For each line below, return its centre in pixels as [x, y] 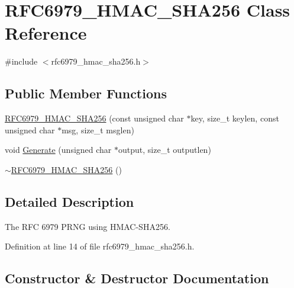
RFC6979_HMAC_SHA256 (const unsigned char [94, 118]
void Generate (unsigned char [58, 150]
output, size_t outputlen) [165, 150]
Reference [46, 33]
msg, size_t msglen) [98, 129]
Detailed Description [70, 201]
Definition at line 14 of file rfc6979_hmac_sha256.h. [100, 246]
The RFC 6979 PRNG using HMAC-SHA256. [88, 226]
